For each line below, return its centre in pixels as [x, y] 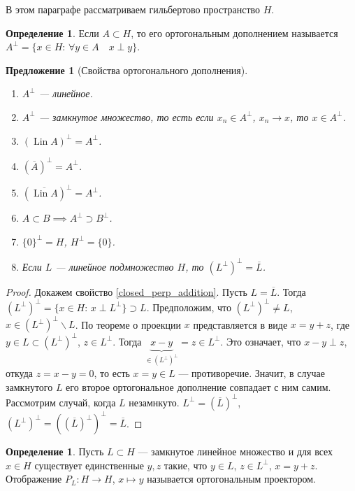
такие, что [186, 465]
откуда [19, 372]
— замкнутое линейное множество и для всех [236, 451]
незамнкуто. [154, 402]
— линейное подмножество [115, 266]
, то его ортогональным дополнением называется [234, 33]
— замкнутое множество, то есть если [126, 116]
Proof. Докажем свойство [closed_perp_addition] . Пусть [126, 291]
